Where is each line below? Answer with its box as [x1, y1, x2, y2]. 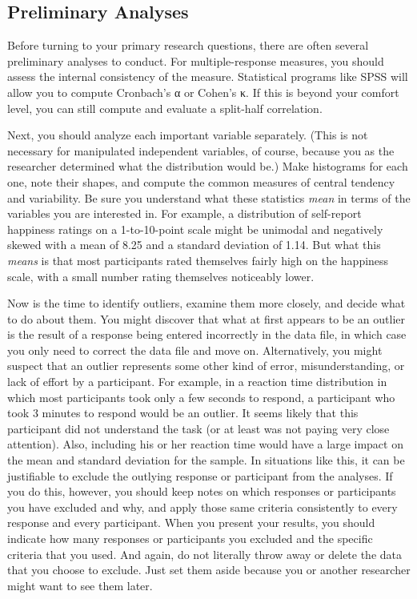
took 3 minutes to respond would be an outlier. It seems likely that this [7, 404, 359, 421]
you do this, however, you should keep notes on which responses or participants [7, 483, 396, 500]
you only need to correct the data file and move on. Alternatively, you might [7, 341, 383, 358]
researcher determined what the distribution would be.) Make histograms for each [7, 158, 408, 175]
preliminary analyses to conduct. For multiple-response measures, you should [7, 52, 384, 69]
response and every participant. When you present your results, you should [7, 514, 375, 531]
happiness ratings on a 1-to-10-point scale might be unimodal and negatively [7, 220, 383, 237]
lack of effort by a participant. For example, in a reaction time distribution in [7, 373, 387, 390]
